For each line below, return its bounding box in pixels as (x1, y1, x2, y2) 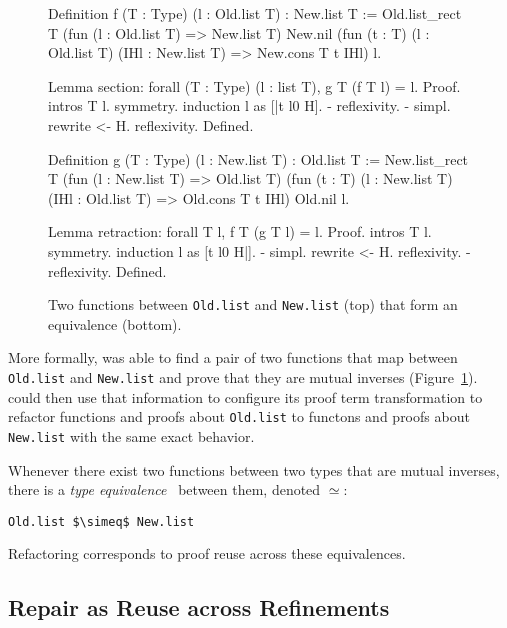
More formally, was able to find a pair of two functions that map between (8, 347, 458, 368)
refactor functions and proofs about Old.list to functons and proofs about (8, 406, 470, 427)
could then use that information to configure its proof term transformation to (8, 386, 483, 407)
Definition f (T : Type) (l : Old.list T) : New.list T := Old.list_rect (48, 3, 462, 23)
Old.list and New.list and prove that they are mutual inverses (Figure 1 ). (8, 366, 478, 387)
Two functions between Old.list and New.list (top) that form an (48, 294, 458, 315)
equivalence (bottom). (48, 313, 182, 334)
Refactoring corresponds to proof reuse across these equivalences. (8, 543, 406, 564)
